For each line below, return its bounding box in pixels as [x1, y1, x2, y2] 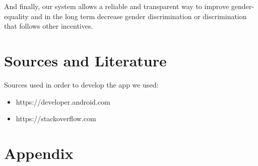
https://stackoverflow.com [16, 113, 96, 124]
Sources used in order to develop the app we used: [4, 79, 159, 90]
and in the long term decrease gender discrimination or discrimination [31, 11, 247, 21]
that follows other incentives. [4, 21, 93, 31]
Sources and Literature [4, 50, 167, 70]
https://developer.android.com [16, 96, 110, 107]
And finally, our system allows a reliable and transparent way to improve [4, 1, 229, 11]
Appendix [4, 142, 74, 163]
